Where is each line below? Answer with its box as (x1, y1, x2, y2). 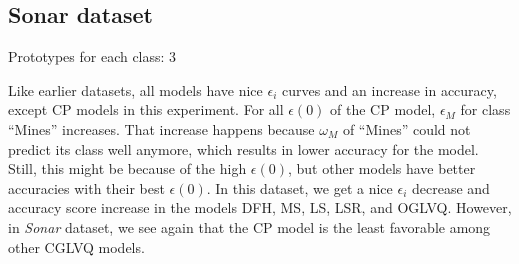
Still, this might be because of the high (8, 158, 247, 179)
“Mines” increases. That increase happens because (8, 118, 315, 139)
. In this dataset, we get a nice (206, 177, 393, 198)
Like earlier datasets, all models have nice (8, 79, 263, 100)
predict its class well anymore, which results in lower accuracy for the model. (8, 138, 479, 159)
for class (460, 99, 511, 120)
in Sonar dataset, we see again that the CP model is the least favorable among (8, 216, 491, 237)
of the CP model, (330, 99, 436, 120)
